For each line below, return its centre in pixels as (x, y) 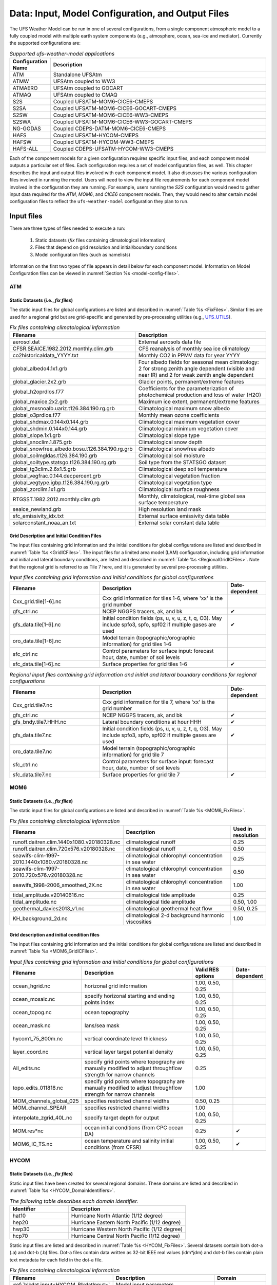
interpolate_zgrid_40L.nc (43, 1118)
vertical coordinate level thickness (126, 1039)
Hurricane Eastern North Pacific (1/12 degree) (126, 1222)
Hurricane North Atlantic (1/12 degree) (117, 1216)
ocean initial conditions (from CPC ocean (134, 1128)
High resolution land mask (170, 509)
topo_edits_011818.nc (38, 1088)
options (205, 976)
